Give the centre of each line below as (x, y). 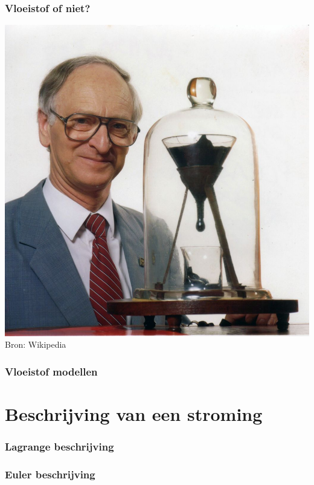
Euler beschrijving (50, 474)
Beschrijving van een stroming (134, 414)
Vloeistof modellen (51, 371)
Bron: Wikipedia (36, 344)
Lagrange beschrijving (59, 447)
